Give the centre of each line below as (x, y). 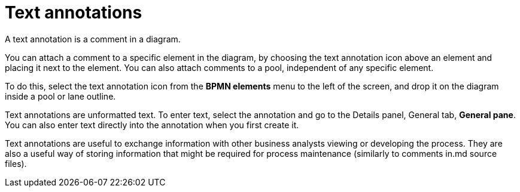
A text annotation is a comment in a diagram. (93, 39)
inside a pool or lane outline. (60, 96)
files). (16, 163)
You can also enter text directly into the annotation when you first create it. (152, 125)
